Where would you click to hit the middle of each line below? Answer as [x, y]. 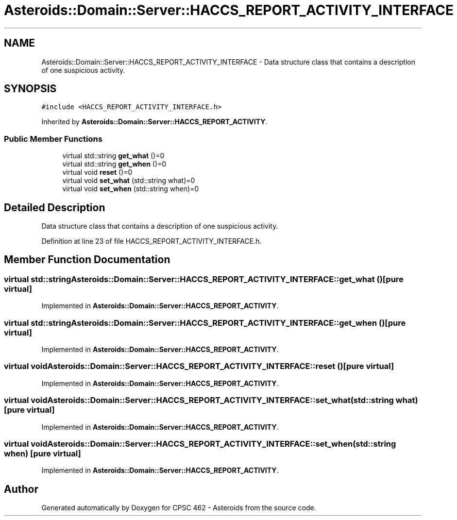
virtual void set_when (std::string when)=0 [131, 189]
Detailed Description [55, 207]
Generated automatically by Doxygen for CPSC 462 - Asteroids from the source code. [179, 508]
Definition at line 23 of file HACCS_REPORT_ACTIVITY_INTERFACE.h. [152, 241]
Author [21, 489]
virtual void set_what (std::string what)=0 [129, 181]
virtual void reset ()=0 [97, 172]
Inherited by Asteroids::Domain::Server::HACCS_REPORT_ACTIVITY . [154, 122]
